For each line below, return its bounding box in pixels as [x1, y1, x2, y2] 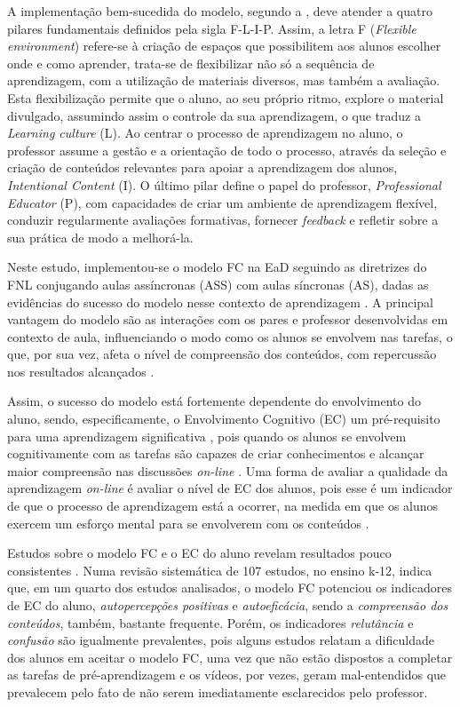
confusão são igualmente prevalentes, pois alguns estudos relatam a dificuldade [7, 631, 434, 649]
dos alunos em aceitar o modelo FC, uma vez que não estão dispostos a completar [7, 647, 453, 666]
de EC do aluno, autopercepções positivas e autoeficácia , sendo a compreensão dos [7, 596, 448, 614]
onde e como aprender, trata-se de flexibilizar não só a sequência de [7, 53, 375, 72]
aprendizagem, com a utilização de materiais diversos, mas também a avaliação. [7, 71, 440, 90]
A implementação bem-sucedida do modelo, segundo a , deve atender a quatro [7, 2, 432, 20]
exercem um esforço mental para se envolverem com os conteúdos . [7, 513, 369, 532]
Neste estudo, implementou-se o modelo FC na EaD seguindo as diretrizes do [7, 258, 427, 276]
